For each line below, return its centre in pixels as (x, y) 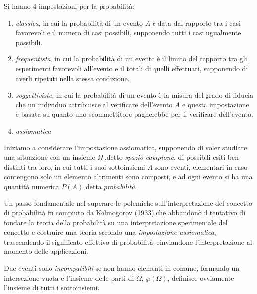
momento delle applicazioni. (46, 251)
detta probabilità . (111, 186)
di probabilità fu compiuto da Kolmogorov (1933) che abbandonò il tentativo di (125, 213)
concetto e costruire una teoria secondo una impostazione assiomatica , (110, 232)
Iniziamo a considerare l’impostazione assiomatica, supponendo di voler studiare (126, 147)
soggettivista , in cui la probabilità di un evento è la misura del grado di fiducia (134, 95)
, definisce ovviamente (201, 277)
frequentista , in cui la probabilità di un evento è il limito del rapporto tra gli (131, 59)
